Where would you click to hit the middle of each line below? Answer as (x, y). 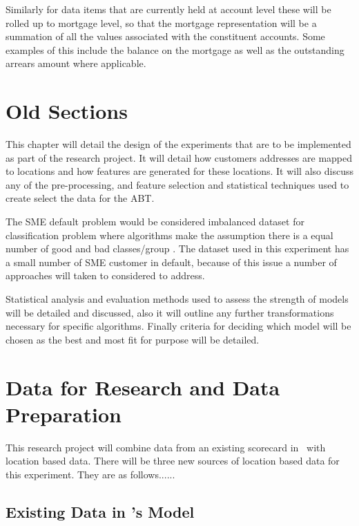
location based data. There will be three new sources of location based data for (173, 461)
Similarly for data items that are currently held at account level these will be (168, 9)
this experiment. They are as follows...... (90, 474)
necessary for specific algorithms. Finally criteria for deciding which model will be (178, 326)
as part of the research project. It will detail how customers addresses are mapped (179, 157)
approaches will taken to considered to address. (105, 275)
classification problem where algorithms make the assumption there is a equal (169, 235)
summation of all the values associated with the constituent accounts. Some (165, 36)
